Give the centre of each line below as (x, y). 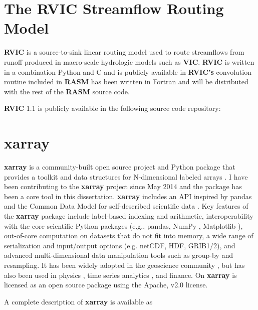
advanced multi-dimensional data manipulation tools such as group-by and (118, 255)
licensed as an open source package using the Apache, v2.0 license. (106, 285)
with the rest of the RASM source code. (67, 91)
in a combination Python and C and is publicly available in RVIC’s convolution (128, 71)
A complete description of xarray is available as (78, 301)
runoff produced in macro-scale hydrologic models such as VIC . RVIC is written (129, 61)
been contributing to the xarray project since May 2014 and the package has (123, 186)
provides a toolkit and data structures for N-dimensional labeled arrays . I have (126, 176)
